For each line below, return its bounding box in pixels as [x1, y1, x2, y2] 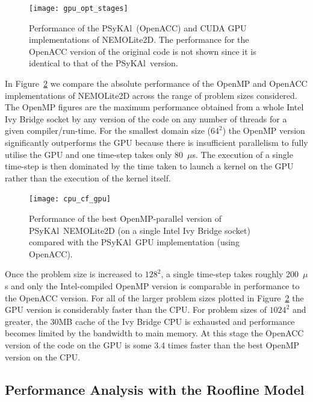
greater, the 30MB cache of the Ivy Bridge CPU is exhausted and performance [5, 315, 295, 327]
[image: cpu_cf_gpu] [29, 195, 111, 204]
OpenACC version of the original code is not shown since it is [29, 45, 256, 57]
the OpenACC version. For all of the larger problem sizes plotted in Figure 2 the [5, 291, 304, 304]
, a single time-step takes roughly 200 [161, 268, 299, 280]
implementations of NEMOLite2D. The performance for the [29, 33, 249, 46]
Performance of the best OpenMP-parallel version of [29, 212, 222, 225]
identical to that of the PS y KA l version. [29, 57, 178, 69]
